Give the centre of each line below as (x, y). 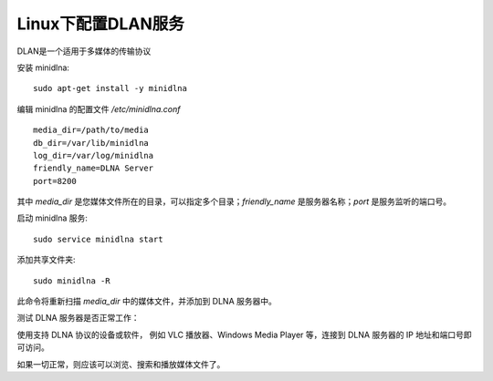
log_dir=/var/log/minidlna (94, 155)
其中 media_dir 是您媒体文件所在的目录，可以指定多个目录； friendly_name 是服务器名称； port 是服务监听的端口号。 (234, 201)
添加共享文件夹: (47, 260)
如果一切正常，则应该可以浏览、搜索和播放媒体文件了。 (121, 364)
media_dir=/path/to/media (91, 130)
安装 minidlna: (43, 67)
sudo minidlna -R (72, 281)
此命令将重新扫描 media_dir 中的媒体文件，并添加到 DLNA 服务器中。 (147, 302)
